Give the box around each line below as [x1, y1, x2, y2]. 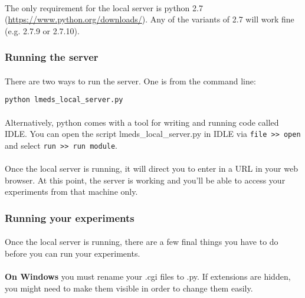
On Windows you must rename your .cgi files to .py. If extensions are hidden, [5, 270, 291, 283]
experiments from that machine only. [5, 185, 138, 198]
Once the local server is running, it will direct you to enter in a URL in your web [5, 162, 298, 175]
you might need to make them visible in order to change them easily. [5, 281, 253, 294]
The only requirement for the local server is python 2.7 [5, 1, 203, 14]
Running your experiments [5, 210, 135, 225]
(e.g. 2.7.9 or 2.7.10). [5, 24, 80, 37]
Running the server [5, 50, 99, 64]
